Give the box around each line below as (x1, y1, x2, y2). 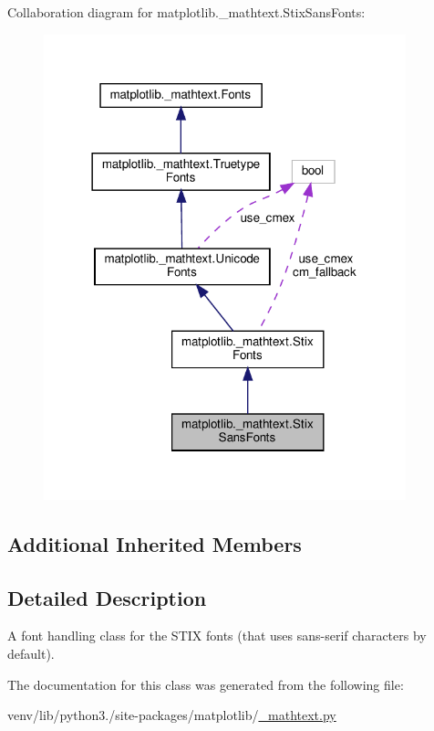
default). (7, 644, 55, 663)
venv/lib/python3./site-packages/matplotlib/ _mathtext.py (7, 705, 336, 725)
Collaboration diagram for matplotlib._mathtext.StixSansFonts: (7, 3, 366, 21)
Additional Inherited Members (7, 529, 302, 557)
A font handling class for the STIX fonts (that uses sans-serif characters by (7, 626, 427, 645)
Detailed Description (7, 583, 207, 611)
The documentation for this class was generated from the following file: (7, 674, 404, 694)
